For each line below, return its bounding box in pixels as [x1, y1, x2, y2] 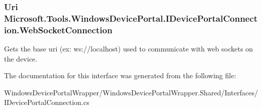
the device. [4, 53, 37, 64]
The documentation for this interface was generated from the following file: [4, 70, 236, 81]
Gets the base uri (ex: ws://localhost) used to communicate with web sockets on [4, 43, 253, 54]
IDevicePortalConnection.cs [4, 97, 90, 107]
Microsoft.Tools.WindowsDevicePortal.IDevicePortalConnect [4, 12, 258, 24]
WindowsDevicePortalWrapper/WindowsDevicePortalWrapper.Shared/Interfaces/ [4, 87, 258, 97]
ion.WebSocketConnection [4, 23, 113, 36]
